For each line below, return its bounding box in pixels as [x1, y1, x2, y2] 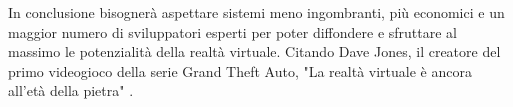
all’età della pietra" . [8, 80, 134, 101]
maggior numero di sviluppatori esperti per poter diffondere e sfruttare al [8, 21, 458, 42]
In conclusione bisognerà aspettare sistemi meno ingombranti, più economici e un [8, 2, 505, 22]
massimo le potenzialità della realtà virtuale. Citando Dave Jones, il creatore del [8, 41, 501, 62]
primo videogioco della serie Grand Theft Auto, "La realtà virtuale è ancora [8, 60, 472, 81]
